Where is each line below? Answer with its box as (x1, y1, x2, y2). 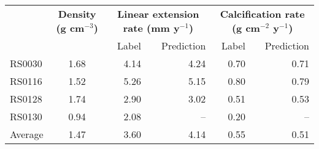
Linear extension (117, 7, 199, 21)
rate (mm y (123, 21, 180, 35)
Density (58, 7, 96, 21)
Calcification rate (220, 7, 305, 21)
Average (10, 127, 44, 141)
